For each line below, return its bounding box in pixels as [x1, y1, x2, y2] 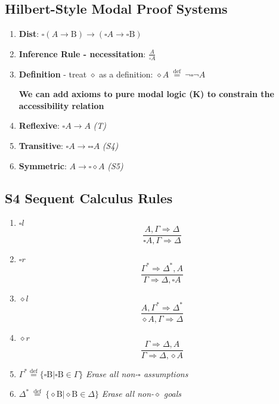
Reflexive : [18, 119, 60, 132]
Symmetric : [18, 159, 67, 172]
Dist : [18, 27, 39, 40]
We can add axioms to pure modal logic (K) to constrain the [18, 88, 274, 100]
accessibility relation [18, 99, 104, 111]
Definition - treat [18, 67, 87, 80]
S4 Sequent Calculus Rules [5, 188, 173, 207]
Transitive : [18, 139, 63, 151]
